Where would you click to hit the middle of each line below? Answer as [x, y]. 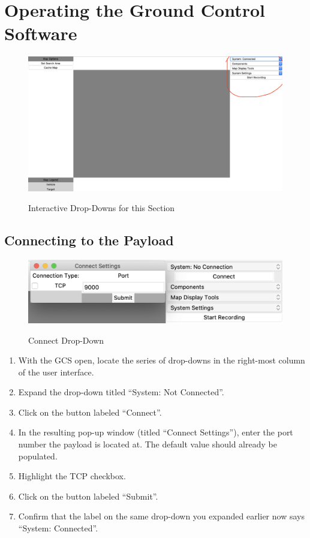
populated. [38, 456]
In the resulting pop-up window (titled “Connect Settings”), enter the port [156, 432]
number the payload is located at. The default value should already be [148, 444]
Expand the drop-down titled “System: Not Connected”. [121, 392]
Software [41, 33]
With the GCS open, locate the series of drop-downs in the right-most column [162, 360]
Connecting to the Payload [89, 240]
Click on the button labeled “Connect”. [90, 412]
